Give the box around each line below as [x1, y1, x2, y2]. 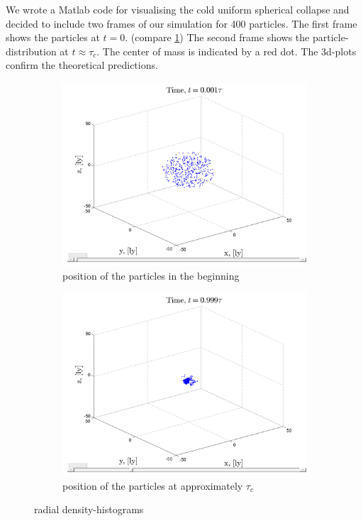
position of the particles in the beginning [62, 268, 240, 283]
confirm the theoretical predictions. [6, 57, 158, 72]
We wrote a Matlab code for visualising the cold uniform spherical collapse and [6, 2, 350, 16]
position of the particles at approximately [62, 478, 243, 493]
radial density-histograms [34, 502, 144, 517]
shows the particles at [6, 30, 100, 45]
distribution [6, 43, 57, 58]
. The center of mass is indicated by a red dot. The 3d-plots [96, 43, 357, 58]
